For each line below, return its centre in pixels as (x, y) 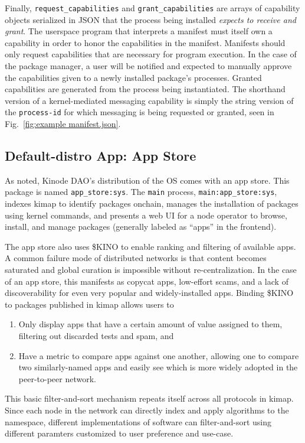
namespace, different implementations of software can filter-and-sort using (138, 421)
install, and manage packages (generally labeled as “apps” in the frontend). (141, 227)
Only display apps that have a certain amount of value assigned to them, (150, 324)
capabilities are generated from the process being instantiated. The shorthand (145, 89)
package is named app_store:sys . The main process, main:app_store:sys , (141, 192)
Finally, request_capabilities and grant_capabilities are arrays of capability (152, 8)
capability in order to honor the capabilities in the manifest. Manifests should (145, 42)
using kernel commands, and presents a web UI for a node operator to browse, (146, 215)
